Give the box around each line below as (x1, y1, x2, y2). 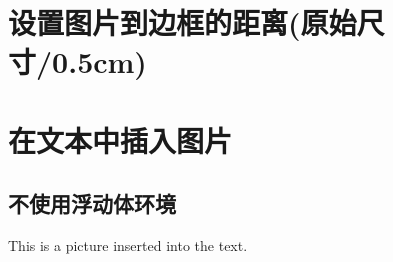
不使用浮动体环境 (8, 188, 176, 219)
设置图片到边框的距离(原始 (8, 2, 357, 43)
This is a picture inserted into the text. (8, 235, 248, 256)
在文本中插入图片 (8, 119, 233, 160)
